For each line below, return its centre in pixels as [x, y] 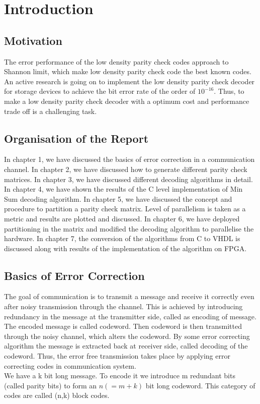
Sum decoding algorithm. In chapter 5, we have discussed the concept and [118, 198]
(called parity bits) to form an [51, 385]
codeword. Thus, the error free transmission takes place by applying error [117, 356]
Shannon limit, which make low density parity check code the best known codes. [128, 71]
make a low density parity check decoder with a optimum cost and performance [127, 101]
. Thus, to [229, 91]
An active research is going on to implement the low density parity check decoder [129, 81]
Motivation [33, 40]
